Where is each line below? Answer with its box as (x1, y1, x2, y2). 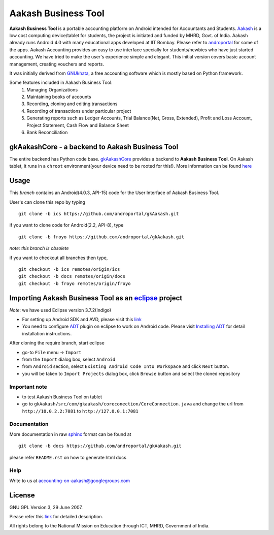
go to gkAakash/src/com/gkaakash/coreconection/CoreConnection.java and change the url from (22, 401, 244, 407)
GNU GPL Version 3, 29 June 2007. (9, 504, 83, 510)
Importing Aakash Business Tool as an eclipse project (9, 294, 183, 302)
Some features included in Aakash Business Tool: (9, 79, 113, 86)
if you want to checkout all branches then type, (9, 255, 108, 261)
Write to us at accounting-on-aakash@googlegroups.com (9, 478, 130, 484)
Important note (9, 383, 48, 390)
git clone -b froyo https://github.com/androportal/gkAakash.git (18, 234, 185, 240)
